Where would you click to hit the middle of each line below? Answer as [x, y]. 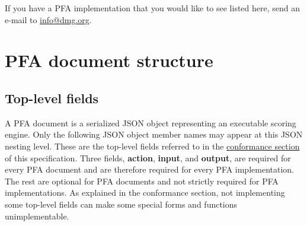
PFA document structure [109, 60]
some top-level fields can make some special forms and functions [121, 204]
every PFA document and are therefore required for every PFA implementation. [149, 169]
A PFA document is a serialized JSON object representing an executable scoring [151, 122]
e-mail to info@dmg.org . [48, 19]
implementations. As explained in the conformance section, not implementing [145, 192]
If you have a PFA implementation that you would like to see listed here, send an [153, 8]
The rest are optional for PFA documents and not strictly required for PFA [142, 181]
